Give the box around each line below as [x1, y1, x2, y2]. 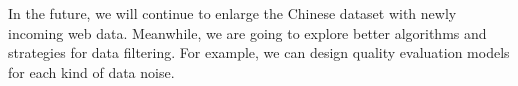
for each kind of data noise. [8, 61, 175, 82]
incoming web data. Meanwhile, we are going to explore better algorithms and [8, 22, 487, 43]
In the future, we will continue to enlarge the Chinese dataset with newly [8, 3, 457, 23]
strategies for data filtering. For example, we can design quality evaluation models [8, 42, 510, 63]
